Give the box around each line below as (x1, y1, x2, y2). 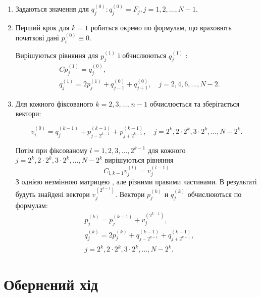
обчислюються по (187, 188, 242, 199)
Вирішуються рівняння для (15, 50, 98, 61)
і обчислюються (118, 50, 167, 61)
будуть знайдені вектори (15, 188, 90, 199)
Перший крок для (15, 22, 70, 33)
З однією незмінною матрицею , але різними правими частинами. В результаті (15, 176, 257, 187)
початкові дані (15, 32, 59, 43)
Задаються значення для (15, 4, 89, 14)
